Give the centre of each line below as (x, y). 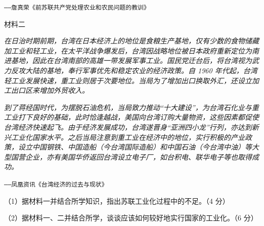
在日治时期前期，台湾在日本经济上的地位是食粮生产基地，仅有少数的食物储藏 (131, 41)
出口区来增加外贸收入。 (50, 90)
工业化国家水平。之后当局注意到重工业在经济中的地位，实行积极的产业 (128, 137)
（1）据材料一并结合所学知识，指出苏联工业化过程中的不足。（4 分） (117, 200)
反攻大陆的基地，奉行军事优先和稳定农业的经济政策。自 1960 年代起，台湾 (134, 71)
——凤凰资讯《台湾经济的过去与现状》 (56, 184)
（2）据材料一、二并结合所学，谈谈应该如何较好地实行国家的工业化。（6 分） (131, 218)
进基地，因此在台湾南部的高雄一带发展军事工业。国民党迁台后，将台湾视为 (128, 60)
